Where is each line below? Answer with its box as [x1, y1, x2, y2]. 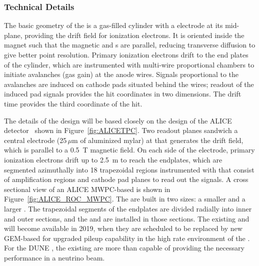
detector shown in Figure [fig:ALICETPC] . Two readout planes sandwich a [4, 125, 238, 135]
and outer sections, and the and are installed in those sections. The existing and [4, 213, 249, 223]
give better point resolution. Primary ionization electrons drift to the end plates [4, 49, 248, 59]
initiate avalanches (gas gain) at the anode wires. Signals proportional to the [4, 69, 239, 79]
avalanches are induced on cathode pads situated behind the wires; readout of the [4, 78, 254, 89]
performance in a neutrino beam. [4, 252, 105, 262]
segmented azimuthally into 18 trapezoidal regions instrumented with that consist [4, 164, 254, 174]
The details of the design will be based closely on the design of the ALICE [4, 115, 232, 125]
